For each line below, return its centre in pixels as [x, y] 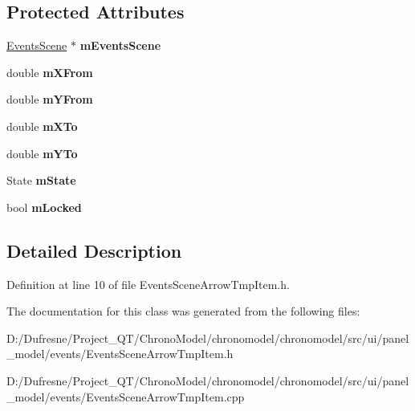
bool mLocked [44, 207]
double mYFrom [50, 99]
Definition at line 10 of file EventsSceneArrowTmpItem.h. [148, 284]
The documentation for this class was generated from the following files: [183, 311]
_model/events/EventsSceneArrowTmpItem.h [120, 354]
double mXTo [42, 126]
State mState [41, 180]
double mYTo [42, 153]
